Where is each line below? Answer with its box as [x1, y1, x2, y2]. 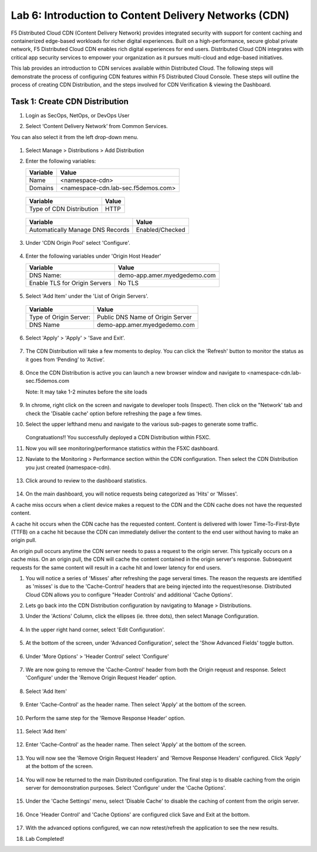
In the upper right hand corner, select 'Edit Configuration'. [25, 626, 166, 633]
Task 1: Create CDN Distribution [11, 96, 129, 106]
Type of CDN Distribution [29, 204, 99, 213]
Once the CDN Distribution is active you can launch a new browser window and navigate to [25, 369, 246, 376]
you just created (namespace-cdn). [25, 464, 112, 471]
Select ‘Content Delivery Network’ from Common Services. [25, 123, 168, 130]
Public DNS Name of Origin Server [97, 313, 192, 321]
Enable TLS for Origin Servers [29, 279, 112, 287]
